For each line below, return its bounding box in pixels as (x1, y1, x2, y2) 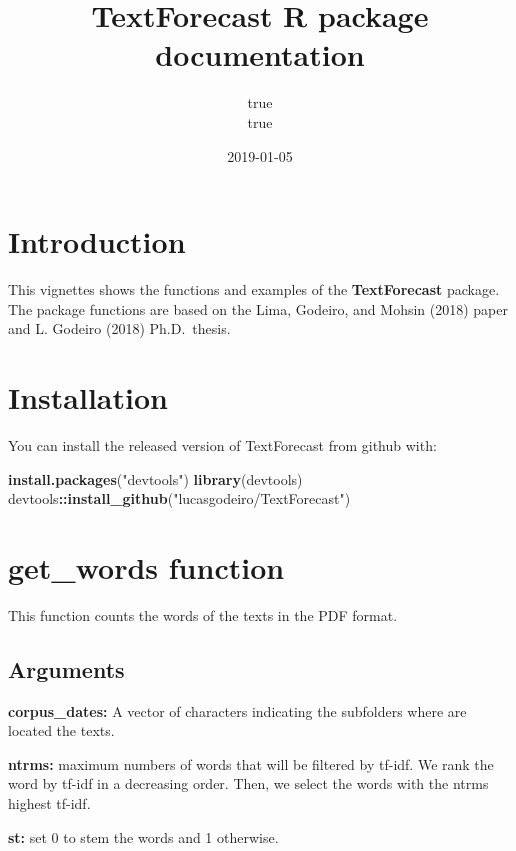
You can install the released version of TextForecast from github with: (8, 434, 437, 455)
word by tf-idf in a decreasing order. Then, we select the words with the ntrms (8, 773, 489, 794)
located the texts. (8, 720, 115, 741)
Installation (8, 377, 168, 417)
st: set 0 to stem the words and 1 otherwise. (8, 826, 279, 847)
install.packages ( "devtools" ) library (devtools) (8, 468, 303, 489)
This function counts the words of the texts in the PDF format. (8, 604, 398, 625)
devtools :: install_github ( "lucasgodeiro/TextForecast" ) (8, 488, 351, 509)
